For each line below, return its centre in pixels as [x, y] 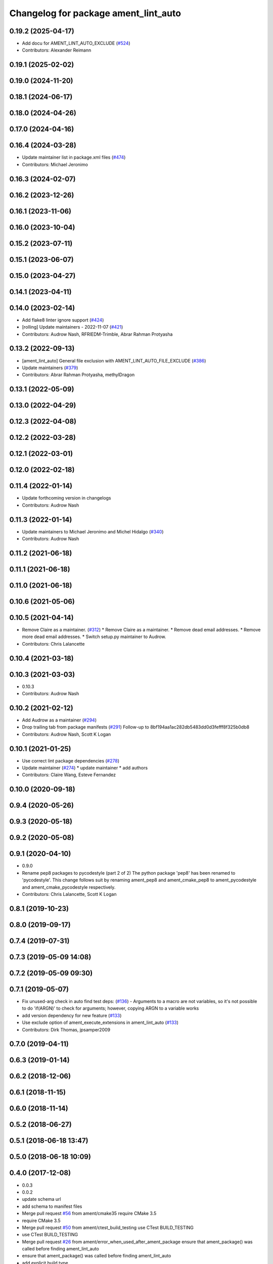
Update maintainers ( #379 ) [50, 368]
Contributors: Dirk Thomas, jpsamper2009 [66, 1029]
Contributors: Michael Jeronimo [55, 164]
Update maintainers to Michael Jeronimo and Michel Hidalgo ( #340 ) [93, 531]
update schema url [41, 1199]
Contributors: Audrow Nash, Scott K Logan [66, 734]
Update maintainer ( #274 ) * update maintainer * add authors [85, 768]
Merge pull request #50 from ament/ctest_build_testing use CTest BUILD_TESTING [108, 1227]
